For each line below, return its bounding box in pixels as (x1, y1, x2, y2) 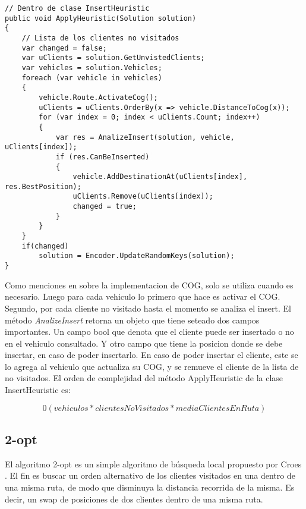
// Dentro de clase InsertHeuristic (5, 4, 150, 12)
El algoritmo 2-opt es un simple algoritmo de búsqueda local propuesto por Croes (5, 457, 302, 470)
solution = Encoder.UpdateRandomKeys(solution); (39, 252, 235, 260)
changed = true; (72, 202, 137, 211)
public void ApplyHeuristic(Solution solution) (5, 14, 197, 23)
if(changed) (21, 241, 69, 250)
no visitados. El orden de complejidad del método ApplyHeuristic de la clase (5, 372, 283, 384)
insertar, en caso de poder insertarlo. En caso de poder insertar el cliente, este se (5, 348, 298, 361)
